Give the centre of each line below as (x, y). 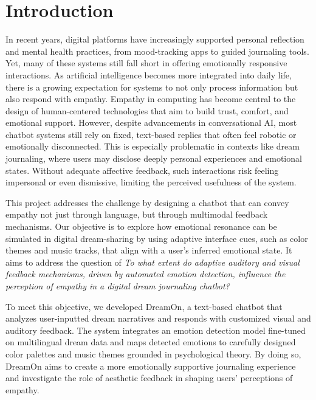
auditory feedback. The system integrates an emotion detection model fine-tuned (156, 330)
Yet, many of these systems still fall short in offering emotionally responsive (146, 63)
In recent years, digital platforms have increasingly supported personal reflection (155, 39)
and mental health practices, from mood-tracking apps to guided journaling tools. (157, 51)
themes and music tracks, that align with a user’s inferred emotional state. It (149, 250)
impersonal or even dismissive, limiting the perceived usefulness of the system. (151, 182)
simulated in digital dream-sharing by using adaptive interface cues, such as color (157, 238)
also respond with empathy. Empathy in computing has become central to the (151, 99)
